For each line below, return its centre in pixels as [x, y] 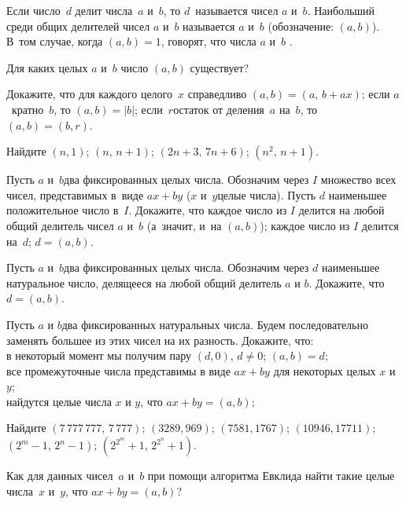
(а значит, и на [184, 225]
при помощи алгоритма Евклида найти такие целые [271, 476]
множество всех [358, 179]
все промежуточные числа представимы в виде [118, 370]
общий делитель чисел [60, 225]
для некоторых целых [325, 370]
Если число [33, 10]
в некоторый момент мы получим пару [99, 355]
